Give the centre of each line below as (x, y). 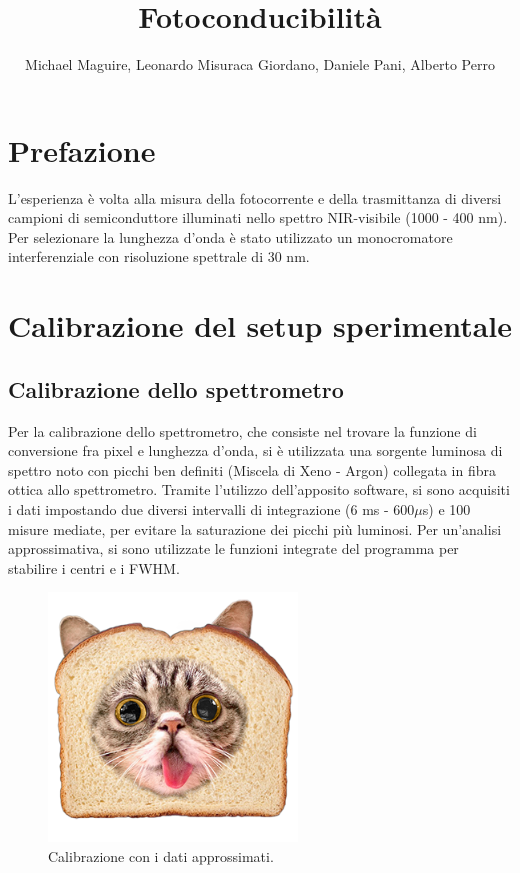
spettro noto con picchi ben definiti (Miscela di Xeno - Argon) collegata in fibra (252, 469)
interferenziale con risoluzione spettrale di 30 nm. (159, 256)
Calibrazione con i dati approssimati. (161, 855)
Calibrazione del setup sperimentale (260, 325)
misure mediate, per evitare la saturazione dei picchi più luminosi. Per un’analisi (255, 528)
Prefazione (82, 149)
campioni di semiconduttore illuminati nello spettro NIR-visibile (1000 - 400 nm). (258, 217)
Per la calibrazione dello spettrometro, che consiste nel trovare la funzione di (242, 430)
